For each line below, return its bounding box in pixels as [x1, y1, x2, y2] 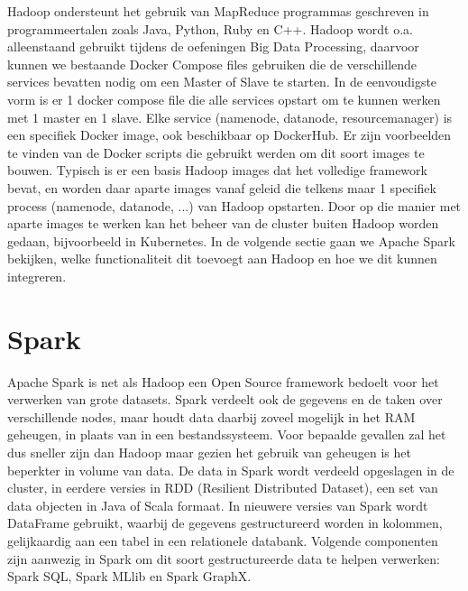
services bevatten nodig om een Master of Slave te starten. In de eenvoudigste [7, 72, 437, 91]
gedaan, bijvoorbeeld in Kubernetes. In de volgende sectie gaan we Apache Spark [7, 231, 455, 250]
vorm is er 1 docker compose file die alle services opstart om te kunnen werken [7, 89, 441, 108]
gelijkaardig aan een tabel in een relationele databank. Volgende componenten [7, 531, 438, 549]
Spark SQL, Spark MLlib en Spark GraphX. [7, 567, 252, 586]
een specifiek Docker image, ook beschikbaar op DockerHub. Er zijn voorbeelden [7, 125, 452, 144]
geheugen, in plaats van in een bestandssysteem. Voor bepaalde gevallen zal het [7, 425, 446, 444]
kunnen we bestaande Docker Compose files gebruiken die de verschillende [7, 54, 418, 73]
